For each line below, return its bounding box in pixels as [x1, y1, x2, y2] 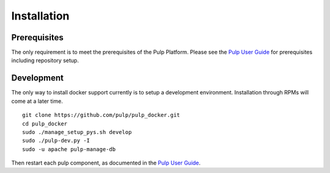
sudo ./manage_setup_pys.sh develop [22, 129, 132, 135]
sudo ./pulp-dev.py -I [22, 137, 90, 144]
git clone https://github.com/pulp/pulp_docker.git [22, 111, 180, 119]
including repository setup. [11, 57, 79, 64]
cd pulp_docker [22, 120, 68, 127]
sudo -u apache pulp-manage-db [22, 146, 116, 152]
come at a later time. [11, 97, 64, 105]
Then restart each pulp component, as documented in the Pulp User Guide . [11, 159, 201, 167]
